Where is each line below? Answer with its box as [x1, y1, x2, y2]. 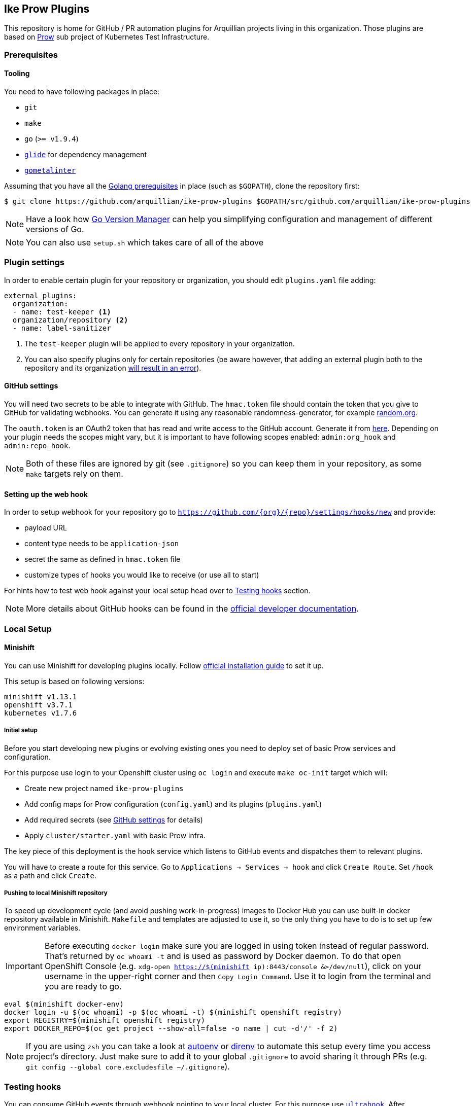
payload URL [24, 523, 67, 532]
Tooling [4, 69, 30, 78]
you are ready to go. [44, 981, 122, 992]
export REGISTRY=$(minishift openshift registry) [4, 1016, 206, 1025]
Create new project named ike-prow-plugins [24, 783, 184, 793]
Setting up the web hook [4, 489, 88, 498]
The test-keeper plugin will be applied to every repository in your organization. [24, 339, 295, 348]
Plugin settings [4, 257, 64, 268]
